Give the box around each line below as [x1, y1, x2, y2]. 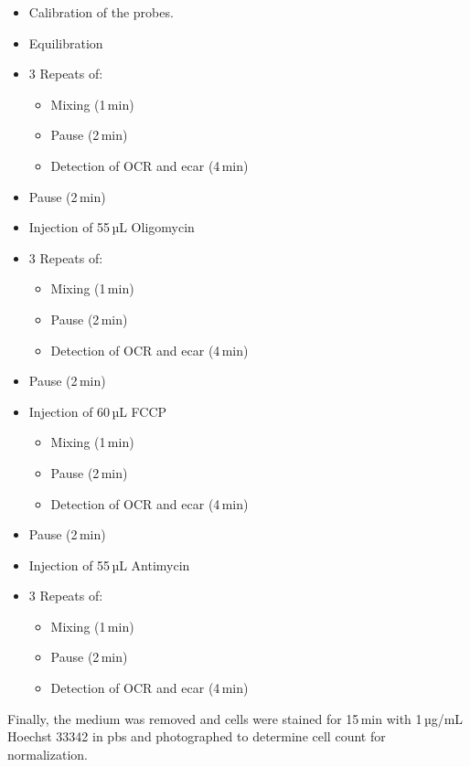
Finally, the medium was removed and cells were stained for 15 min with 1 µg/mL [7, 708, 464, 728]
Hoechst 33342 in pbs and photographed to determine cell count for [7, 727, 386, 746]
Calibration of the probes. [28, 3, 174, 21]
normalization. [7, 744, 88, 763]
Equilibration [28, 33, 103, 52]
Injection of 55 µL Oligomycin [28, 218, 195, 237]
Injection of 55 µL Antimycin [28, 555, 190, 574]
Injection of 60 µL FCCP [28, 401, 167, 421]
